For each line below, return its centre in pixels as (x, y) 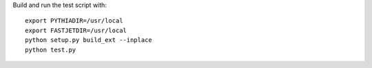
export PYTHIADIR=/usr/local (74, 21)
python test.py (51, 49)
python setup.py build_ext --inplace (89, 40)
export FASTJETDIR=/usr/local (76, 30)
